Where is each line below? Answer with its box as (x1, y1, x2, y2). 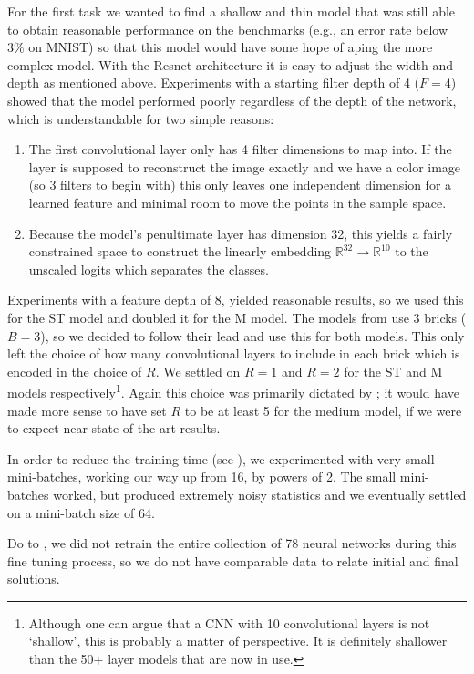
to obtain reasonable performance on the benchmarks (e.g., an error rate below (7, 19, 448, 38)
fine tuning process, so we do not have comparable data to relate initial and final (7, 551, 459, 570)
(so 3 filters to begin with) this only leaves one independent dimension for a (28, 175, 452, 194)
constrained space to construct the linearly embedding (28, 242, 332, 261)
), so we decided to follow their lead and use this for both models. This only (40, 326, 465, 345)
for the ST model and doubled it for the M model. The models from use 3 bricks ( (7, 307, 467, 327)
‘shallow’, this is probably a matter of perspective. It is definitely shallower (28, 631, 448, 650)
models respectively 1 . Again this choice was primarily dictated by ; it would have (7, 380, 459, 401)
